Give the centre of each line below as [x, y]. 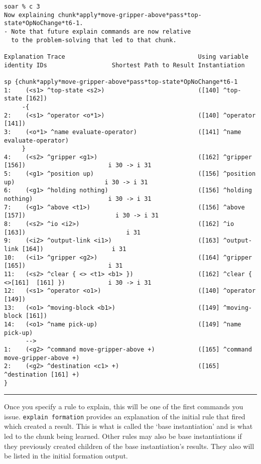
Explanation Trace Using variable [126, 56]
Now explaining [29, 15]
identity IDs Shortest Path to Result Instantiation [124, 65]
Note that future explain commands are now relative [101, 31]
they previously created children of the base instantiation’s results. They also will [129, 446]
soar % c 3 [22, 7]
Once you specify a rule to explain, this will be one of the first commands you [124, 407]
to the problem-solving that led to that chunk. [94, 40]
